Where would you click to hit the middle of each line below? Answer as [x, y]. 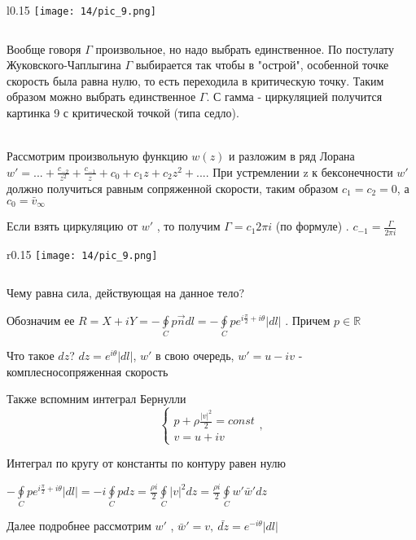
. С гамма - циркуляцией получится [294, 97]
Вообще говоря [44, 48]
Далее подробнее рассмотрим [79, 526]
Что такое [31, 356]
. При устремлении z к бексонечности [299, 171]
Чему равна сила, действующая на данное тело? [125, 293]
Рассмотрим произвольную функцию [97, 156]
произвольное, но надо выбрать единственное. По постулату [245, 48]
